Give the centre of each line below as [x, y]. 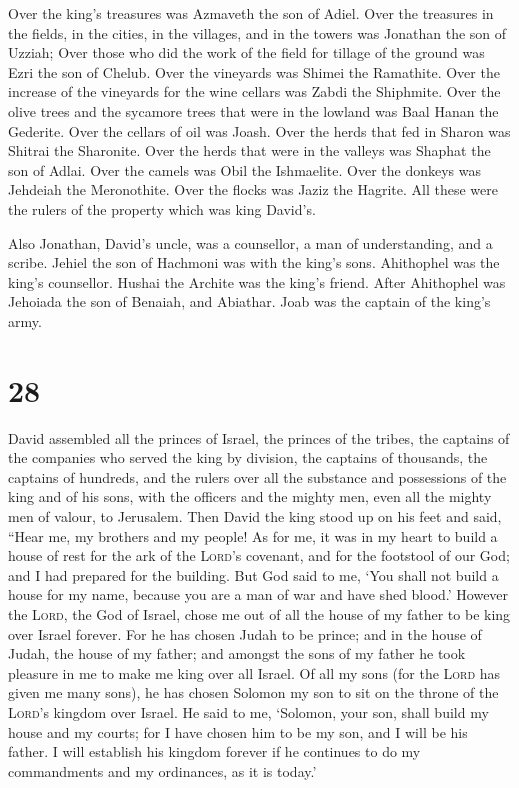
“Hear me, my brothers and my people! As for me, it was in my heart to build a [253, 535]
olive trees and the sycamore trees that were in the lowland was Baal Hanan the [253, 110]
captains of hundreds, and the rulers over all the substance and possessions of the [257, 476]
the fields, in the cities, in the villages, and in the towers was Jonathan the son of [257, 32]
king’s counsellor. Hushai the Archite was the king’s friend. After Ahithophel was [257, 281]
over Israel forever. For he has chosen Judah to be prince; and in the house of [245, 633]
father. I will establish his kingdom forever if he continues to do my [214, 751]
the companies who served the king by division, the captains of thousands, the [248, 457]
